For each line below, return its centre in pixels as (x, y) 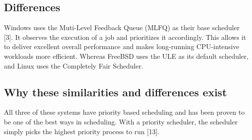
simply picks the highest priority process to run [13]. (82, 131)
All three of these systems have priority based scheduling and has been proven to (124, 112)
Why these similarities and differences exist (116, 92)
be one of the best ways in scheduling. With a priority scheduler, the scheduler (121, 121)
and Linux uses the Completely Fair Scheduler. (74, 65)
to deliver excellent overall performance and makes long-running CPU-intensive (122, 46)
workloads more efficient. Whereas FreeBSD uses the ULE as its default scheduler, (126, 56)
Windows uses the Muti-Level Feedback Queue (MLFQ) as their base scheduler (122, 27)
